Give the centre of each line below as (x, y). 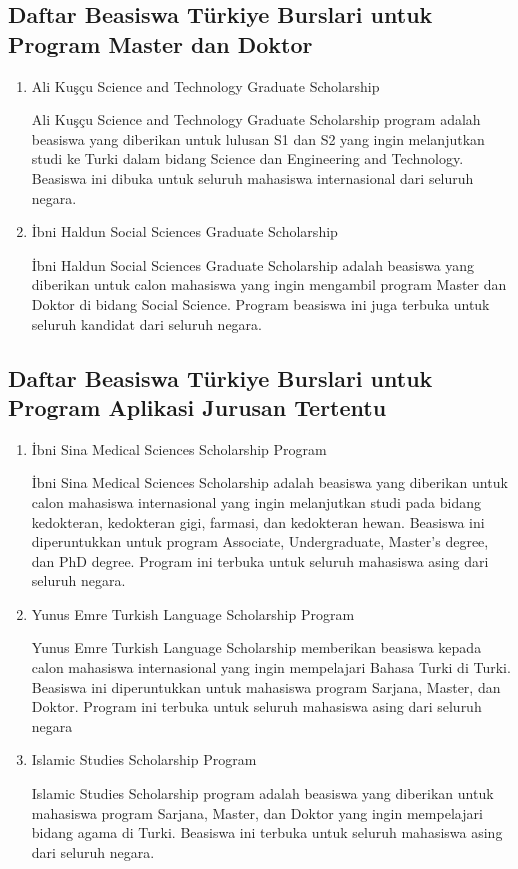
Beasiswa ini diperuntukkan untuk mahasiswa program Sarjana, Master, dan (266, 686)
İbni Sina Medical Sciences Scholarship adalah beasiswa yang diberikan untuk (269, 482)
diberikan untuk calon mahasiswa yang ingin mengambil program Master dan (269, 284)
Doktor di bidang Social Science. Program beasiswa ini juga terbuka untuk (260, 303)
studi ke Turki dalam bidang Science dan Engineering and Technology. (247, 158)
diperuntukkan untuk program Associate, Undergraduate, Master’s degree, (260, 541)
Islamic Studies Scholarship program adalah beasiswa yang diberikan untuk (262, 793)
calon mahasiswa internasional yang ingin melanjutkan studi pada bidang (256, 501)
